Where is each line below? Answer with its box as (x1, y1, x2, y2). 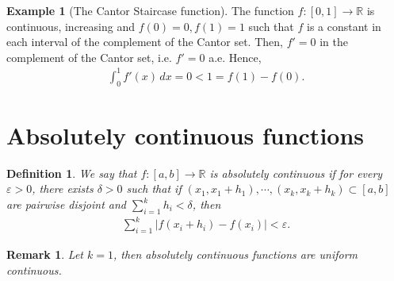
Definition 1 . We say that (6, 164, 137, 181)
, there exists (32, 180, 94, 197)
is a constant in (307, 17, 381, 34)
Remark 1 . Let (6, 246, 83, 263)
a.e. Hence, (208, 48, 262, 65)
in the (319, 33, 348, 50)
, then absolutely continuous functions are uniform (113, 246, 358, 263)
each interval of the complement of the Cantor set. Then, (6, 33, 283, 50)
